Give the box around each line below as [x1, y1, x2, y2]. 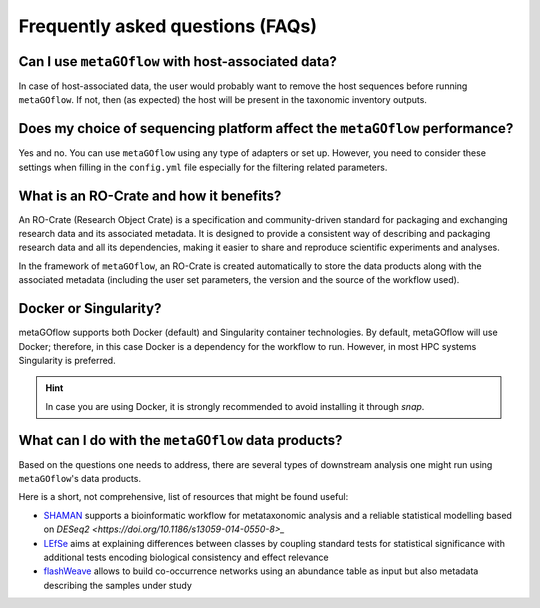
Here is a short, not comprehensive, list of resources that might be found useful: [18, 491, 349, 503]
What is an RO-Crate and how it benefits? [18, 187, 282, 204]
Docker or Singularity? [18, 300, 162, 317]
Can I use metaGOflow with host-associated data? [18, 53, 337, 70]
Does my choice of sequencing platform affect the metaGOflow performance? [18, 120, 514, 137]
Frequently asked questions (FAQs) [18, 15, 318, 37]
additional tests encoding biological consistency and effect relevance [43, 551, 329, 563]
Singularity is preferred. [18, 354, 116, 366]
